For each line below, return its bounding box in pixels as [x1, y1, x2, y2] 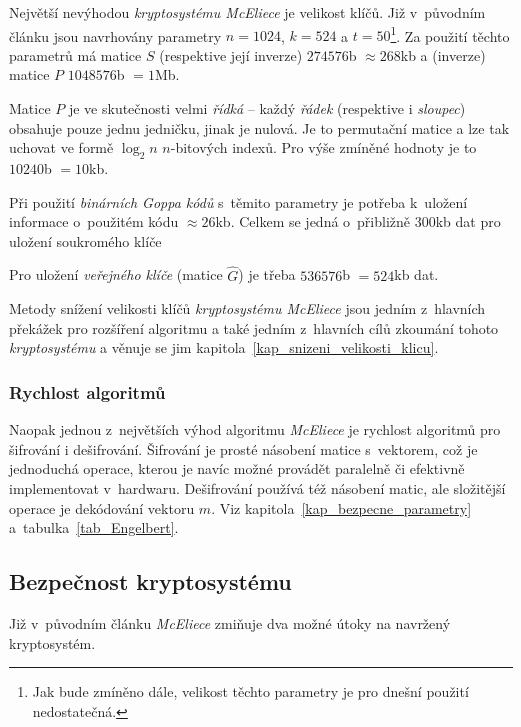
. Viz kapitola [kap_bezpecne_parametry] [211, 497, 472, 518]
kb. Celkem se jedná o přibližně [215, 211, 411, 232]
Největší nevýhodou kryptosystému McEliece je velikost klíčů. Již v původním [9, 2, 486, 22]
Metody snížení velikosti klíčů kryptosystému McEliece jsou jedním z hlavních [9, 298, 486, 319]
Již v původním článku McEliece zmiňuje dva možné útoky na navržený [9, 612, 451, 633]
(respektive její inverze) [159, 44, 303, 65]
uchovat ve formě [9, 137, 114, 158]
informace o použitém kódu [9, 211, 179, 232]
